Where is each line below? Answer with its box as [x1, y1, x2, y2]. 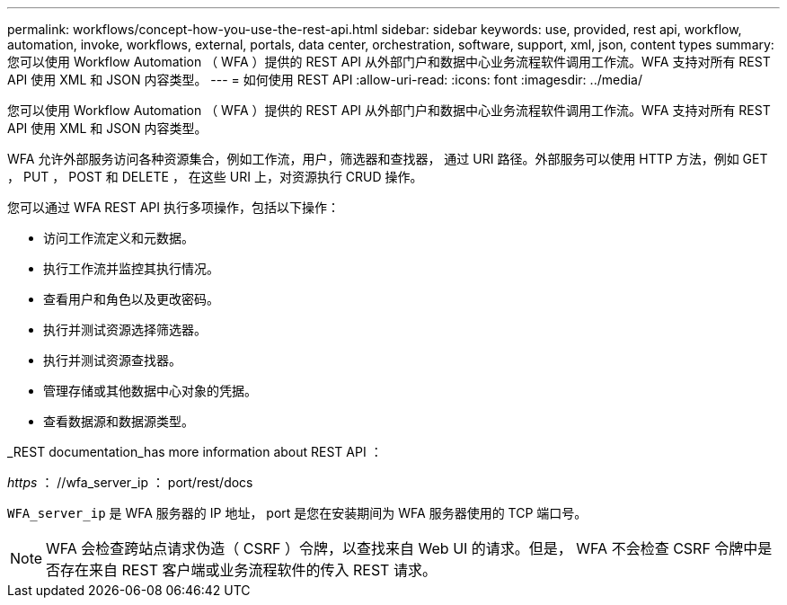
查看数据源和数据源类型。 [43, 414, 194, 429]
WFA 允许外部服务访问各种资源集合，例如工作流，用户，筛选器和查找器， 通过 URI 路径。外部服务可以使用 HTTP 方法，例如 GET [7, 151, 768, 166]
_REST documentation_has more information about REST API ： [7, 444, 383, 459]
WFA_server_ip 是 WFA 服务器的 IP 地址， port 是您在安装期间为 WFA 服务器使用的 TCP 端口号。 [7, 505, 588, 520]
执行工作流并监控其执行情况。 [43, 261, 219, 276]
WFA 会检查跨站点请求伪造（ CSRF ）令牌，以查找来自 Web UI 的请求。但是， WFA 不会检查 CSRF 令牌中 [46, 539, 758, 557]
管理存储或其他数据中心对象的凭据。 [43, 383, 257, 398]
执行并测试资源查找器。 [43, 352, 181, 368]
